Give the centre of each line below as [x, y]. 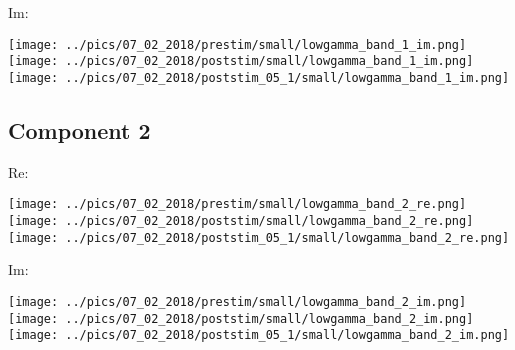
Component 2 [79, 129]
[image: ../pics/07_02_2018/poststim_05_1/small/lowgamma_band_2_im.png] [259, 335]
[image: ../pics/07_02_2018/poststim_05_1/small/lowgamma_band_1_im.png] [259, 77]
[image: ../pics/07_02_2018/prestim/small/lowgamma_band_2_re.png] [237, 204]
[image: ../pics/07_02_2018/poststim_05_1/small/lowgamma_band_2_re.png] [259, 237]
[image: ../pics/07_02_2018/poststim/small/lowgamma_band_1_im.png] [241, 61]
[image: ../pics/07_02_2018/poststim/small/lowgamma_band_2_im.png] [241, 318]
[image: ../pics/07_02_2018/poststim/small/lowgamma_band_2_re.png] [241, 221]
